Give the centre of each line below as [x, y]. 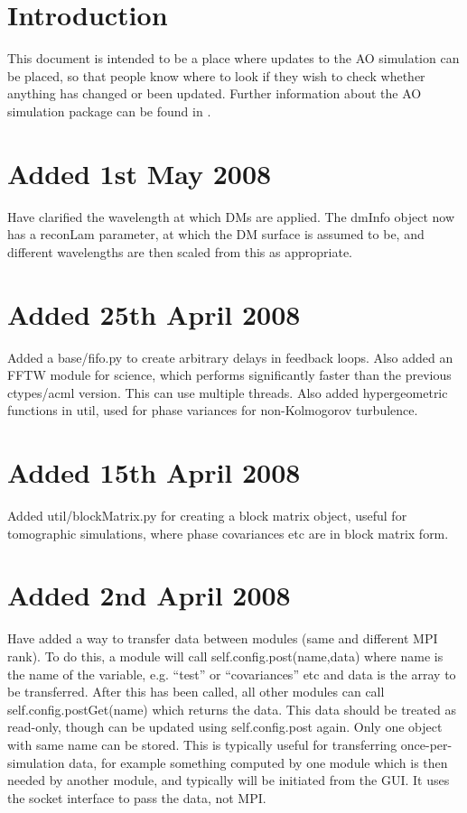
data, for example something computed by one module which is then [258, 762]
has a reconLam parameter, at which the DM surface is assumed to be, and [216, 234]
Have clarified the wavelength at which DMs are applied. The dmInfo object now [231, 216]
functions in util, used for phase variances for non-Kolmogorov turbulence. [213, 410]
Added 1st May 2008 [140, 173]
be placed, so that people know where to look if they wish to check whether [216, 75]
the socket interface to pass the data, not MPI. [137, 797]
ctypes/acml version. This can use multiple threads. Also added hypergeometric [228, 392]
